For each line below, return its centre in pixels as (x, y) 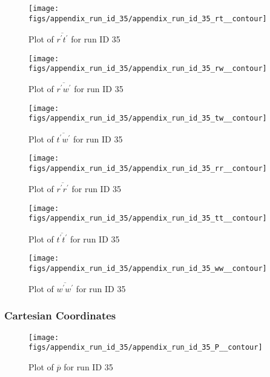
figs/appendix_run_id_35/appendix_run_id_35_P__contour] (146, 348)
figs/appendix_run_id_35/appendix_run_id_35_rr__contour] (148, 169)
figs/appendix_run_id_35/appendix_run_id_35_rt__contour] (148, 18)
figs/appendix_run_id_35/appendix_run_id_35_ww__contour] (148, 268)
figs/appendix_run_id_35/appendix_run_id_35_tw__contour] (148, 118)
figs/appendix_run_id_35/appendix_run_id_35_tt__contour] (148, 219)
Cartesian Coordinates (60, 315)
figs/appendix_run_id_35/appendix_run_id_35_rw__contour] (148, 69)
